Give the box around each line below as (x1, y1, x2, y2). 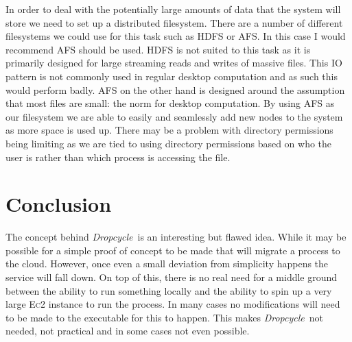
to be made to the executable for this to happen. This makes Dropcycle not (5, 310, 323, 324)
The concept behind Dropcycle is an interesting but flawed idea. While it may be (5, 230, 347, 244)
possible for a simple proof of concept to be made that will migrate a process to (5, 243, 340, 257)
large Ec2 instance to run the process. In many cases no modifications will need (5, 297, 340, 311)
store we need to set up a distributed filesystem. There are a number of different (5, 15, 343, 29)
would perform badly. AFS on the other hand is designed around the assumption (5, 82, 345, 97)
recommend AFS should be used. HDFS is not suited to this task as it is (5, 42, 311, 56)
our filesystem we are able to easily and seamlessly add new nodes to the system (5, 109, 343, 123)
